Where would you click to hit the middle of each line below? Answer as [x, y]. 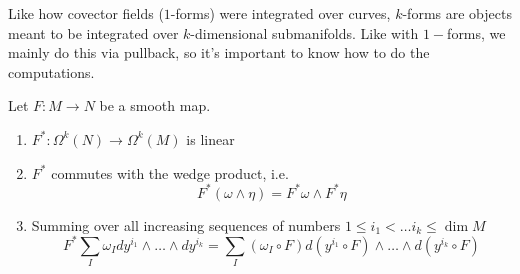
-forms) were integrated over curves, [280, 13]
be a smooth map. [155, 105]
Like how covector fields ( [86, 13]
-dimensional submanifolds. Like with [304, 32]
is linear [210, 138]
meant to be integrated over [93, 32]
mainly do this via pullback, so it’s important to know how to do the [219, 52]
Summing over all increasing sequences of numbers [186, 224]
